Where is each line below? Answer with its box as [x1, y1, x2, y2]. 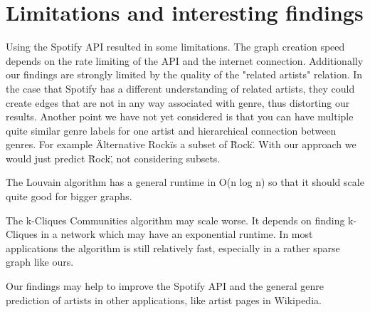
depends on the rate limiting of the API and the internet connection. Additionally [6, 53, 364, 68]
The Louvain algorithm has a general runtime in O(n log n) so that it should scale [6, 175, 364, 189]
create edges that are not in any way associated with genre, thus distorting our [6, 95, 350, 110]
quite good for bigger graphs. [6, 189, 132, 204]
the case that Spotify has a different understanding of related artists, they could [6, 80, 355, 95]
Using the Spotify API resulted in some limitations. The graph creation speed [6, 39, 345, 54]
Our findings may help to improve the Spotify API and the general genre [6, 279, 324, 293]
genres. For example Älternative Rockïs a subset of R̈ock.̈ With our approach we [6, 137, 356, 152]
